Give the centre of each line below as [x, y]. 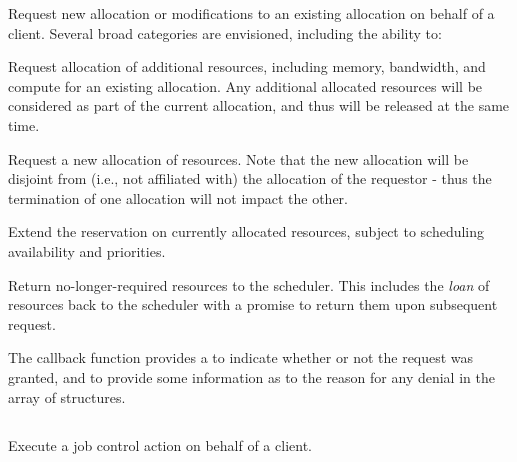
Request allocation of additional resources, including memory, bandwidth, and [247, 66]
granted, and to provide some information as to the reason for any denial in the [251, 376]
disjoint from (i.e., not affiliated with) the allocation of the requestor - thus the [250, 178]
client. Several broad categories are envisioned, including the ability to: [225, 32]
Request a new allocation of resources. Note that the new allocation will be [238, 158]
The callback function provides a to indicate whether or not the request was [241, 357]
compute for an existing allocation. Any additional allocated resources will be [245, 85]
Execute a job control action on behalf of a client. [160, 445]
